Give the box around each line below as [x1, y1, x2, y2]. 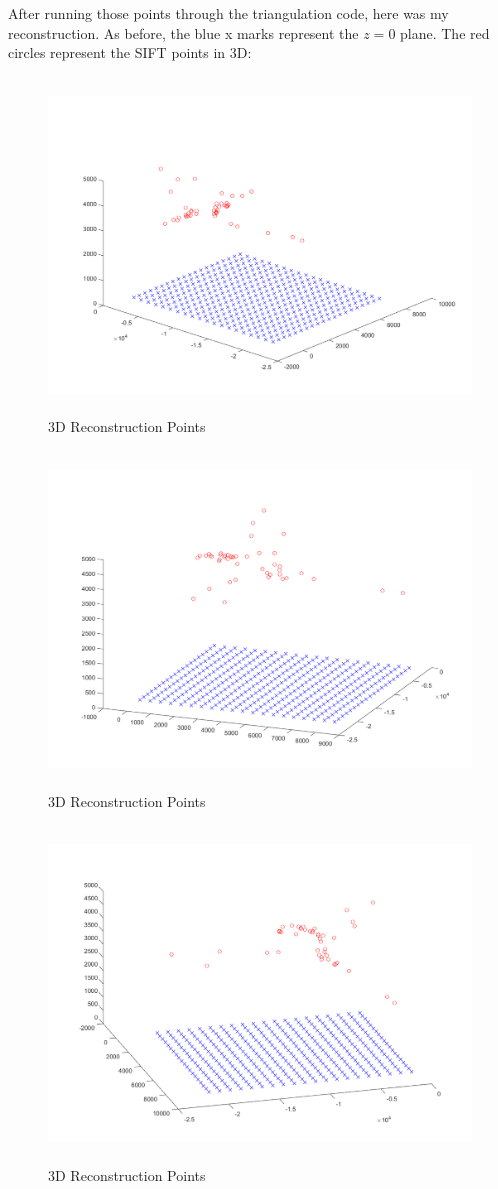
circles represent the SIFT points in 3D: [8, 42, 252, 63]
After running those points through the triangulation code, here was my [8, 3, 449, 23]
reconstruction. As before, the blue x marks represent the [8, 22, 359, 43]
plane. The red [400, 22, 490, 43]
